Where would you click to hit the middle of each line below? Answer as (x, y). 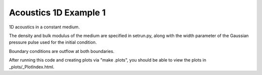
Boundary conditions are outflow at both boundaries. (62, 51)
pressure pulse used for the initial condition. (53, 42)
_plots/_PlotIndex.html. (32, 67)
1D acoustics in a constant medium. (44, 27)
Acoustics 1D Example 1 (57, 12)
